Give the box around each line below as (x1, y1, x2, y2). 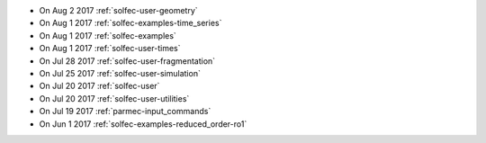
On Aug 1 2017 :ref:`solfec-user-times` (39, 43, 181, 54)
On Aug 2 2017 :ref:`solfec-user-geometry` (39, 5, 198, 15)
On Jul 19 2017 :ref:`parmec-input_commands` (39, 106, 211, 117)
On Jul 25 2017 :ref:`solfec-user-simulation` (39, 67, 202, 78)
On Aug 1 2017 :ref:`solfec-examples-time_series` (39, 18, 222, 29)
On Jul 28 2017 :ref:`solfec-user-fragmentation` (39, 55, 216, 67)
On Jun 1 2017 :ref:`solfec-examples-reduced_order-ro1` (39, 118, 247, 130)
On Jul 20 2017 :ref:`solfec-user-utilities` (39, 93, 190, 103)
